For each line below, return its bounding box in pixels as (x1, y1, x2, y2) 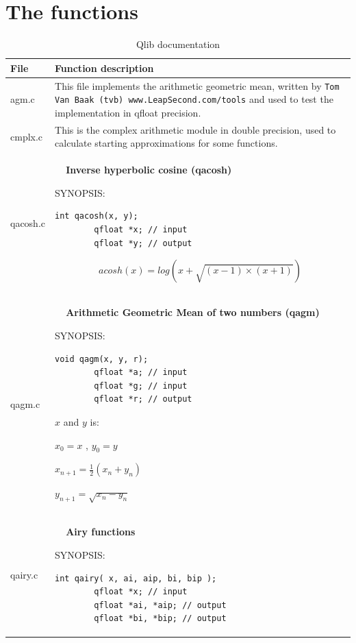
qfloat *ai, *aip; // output (94, 600, 227, 610)
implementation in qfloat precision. (55, 105, 201, 119)
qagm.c (10, 396, 40, 411)
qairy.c (10, 568, 38, 582)
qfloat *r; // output (94, 394, 192, 404)
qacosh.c (10, 215, 46, 230)
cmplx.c (10, 129, 43, 143)
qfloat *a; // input (94, 367, 188, 378)
